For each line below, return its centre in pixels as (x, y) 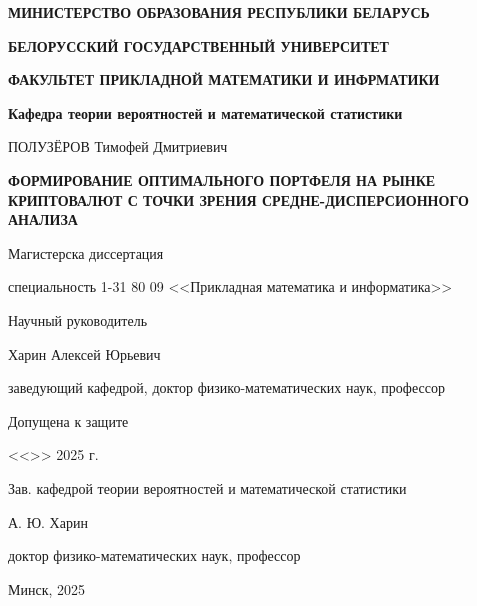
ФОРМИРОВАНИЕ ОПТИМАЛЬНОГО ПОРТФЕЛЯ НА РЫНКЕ (222, 179)
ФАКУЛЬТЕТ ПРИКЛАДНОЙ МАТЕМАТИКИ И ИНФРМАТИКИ (224, 79)
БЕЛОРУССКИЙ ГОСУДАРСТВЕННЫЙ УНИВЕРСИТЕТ (198, 45)
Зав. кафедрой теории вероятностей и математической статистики (207, 487)
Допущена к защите (68, 420)
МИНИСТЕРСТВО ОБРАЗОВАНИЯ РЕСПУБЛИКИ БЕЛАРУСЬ (219, 12)
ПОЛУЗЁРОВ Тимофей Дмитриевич (118, 146)
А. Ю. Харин (48, 521)
